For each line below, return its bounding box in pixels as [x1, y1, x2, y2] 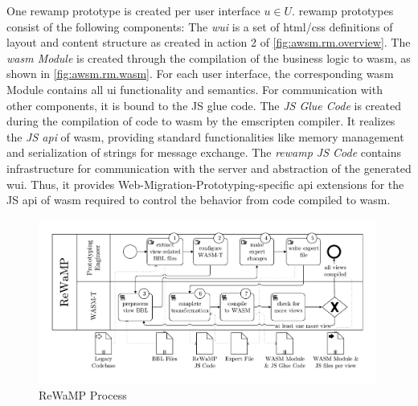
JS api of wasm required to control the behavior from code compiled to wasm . [6, 191, 391, 208]
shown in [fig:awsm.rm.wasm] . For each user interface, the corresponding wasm [6, 65, 394, 82]
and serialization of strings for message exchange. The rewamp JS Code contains [6, 144, 402, 161]
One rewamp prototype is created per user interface [6, 2, 260, 18]
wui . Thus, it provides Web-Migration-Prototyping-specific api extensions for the [6, 175, 404, 192]
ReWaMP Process [39, 387, 127, 404]
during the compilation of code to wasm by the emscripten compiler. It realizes [6, 113, 395, 129]
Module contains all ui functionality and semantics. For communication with [6, 80, 383, 97]
